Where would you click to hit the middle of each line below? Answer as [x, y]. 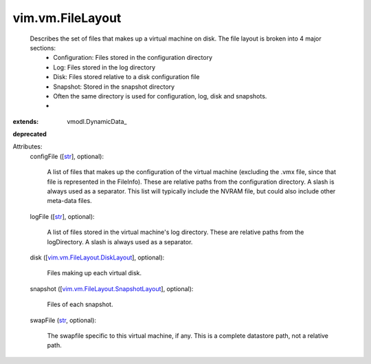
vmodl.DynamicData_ [97, 121]
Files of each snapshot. [80, 304]
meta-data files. [69, 201]
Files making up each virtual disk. [94, 273]
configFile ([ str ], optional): [67, 156]
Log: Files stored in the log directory [104, 67]
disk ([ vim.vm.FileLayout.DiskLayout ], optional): [97, 257]
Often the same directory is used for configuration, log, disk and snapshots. [160, 96]
